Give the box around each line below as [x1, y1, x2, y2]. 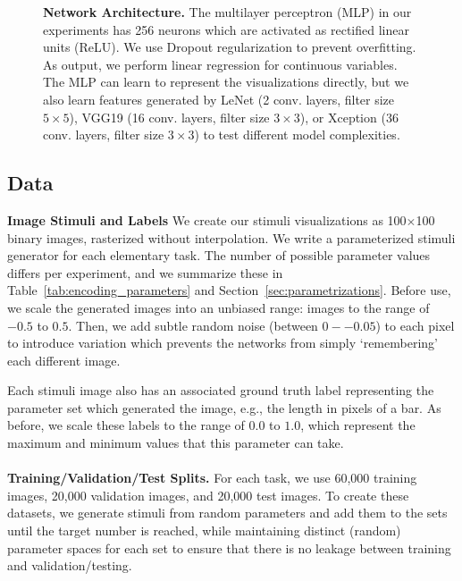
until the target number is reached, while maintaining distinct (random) [7, 521, 401, 540]
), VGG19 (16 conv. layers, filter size [69, 107, 270, 126]
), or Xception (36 [299, 107, 399, 126]
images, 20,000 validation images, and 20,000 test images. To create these [7, 485, 409, 504]
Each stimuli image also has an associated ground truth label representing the [7, 381, 434, 400]
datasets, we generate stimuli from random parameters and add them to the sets [7, 503, 448, 522]
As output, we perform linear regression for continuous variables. [43, 55, 398, 73]
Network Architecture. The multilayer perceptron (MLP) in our [43, 3, 412, 21]
